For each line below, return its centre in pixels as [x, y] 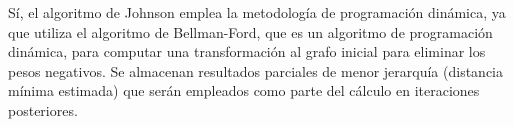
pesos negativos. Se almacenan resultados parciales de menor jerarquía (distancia [255, 70]
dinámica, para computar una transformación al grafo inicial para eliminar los [247, 51]
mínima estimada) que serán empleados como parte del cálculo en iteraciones [244, 90]
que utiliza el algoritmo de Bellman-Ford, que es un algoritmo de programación [250, 31]
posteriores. [43, 109]
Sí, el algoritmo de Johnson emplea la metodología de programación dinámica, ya [257, 12]
